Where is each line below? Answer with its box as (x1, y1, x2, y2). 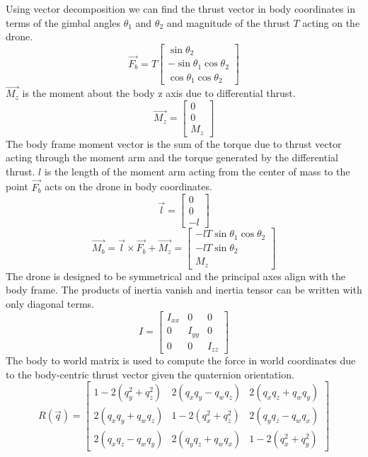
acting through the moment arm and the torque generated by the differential (6, 150, 338, 165)
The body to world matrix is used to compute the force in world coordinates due (6, 353, 356, 368)
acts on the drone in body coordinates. (45, 179, 212, 194)
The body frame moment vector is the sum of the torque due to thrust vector (6, 136, 342, 151)
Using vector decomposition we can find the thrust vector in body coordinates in (6, 1, 355, 16)
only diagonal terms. (6, 296, 94, 311)
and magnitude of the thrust (166, 15, 290, 30)
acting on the (302, 15, 360, 30)
